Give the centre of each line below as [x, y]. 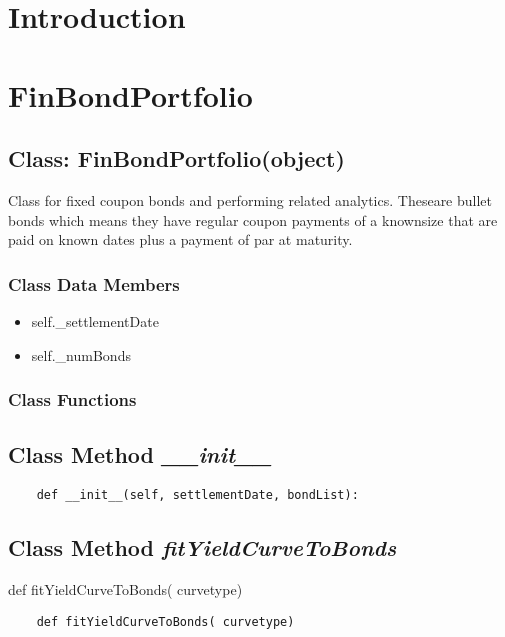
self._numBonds [81, 354]
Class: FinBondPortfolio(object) [176, 158]
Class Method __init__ [140, 454]
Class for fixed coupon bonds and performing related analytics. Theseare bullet [250, 199]
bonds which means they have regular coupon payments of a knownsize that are [253, 219]
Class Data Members [94, 283]
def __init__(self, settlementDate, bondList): [197, 495]
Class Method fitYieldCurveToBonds [202, 547]
